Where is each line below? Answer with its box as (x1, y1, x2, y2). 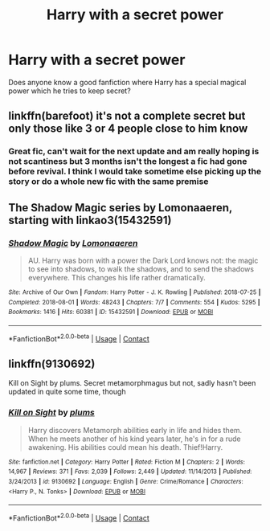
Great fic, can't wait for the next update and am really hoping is (8, 146, 260, 157)
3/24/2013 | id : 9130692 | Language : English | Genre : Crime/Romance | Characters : (8, 477, 243, 485)
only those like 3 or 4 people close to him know (8, 122, 248, 136)
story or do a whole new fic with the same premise (8, 176, 209, 187)
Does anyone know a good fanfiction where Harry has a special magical (8, 77, 247, 87)
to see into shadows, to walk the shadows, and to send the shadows (27, 263, 255, 274)
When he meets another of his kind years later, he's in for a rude (27, 434, 241, 443)
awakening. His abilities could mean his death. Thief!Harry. (27, 442, 223, 451)
